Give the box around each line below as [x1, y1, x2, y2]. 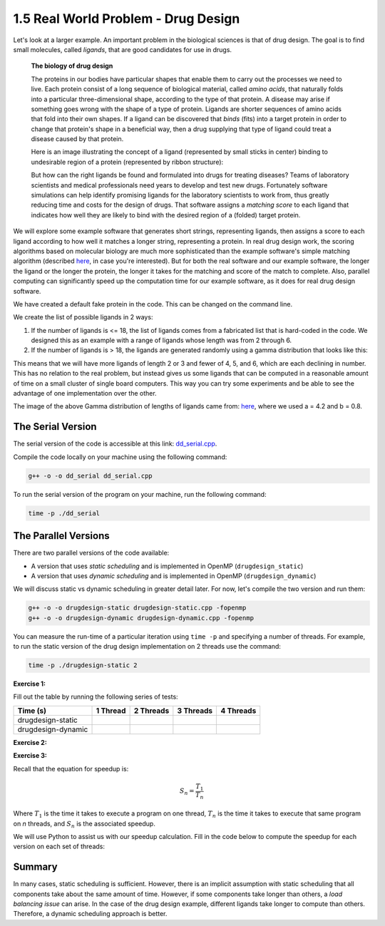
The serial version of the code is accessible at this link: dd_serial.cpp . [13, 439, 217, 448]
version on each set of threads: [13, 842, 106, 851]
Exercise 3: [13, 751, 48, 760]
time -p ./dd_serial [28, 509, 100, 517]
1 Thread [96, 706, 126, 716]
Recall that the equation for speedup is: [13, 764, 129, 773]
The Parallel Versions [13, 530, 110, 542]
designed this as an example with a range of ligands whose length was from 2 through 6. [31, 336, 292, 345]
